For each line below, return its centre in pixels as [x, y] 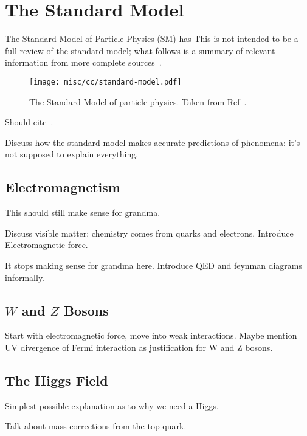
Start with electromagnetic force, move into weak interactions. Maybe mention [151, 335]
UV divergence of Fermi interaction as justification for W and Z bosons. [139, 347]
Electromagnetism [63, 187]
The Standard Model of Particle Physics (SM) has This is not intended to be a [152, 39]
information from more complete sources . [83, 62]
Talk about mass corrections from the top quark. [96, 426]
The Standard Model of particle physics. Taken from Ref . [138, 101]
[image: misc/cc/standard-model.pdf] [105, 82]
